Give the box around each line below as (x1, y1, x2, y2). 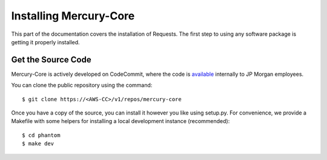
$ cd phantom (22, 132, 61, 139)
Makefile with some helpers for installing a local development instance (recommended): (11, 118, 230, 125)
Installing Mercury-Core (11, 9, 135, 22)
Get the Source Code (11, 55, 91, 65)
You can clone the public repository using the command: (11, 82, 153, 89)
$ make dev (22, 140, 54, 147)
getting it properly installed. (11, 38, 80, 45)
